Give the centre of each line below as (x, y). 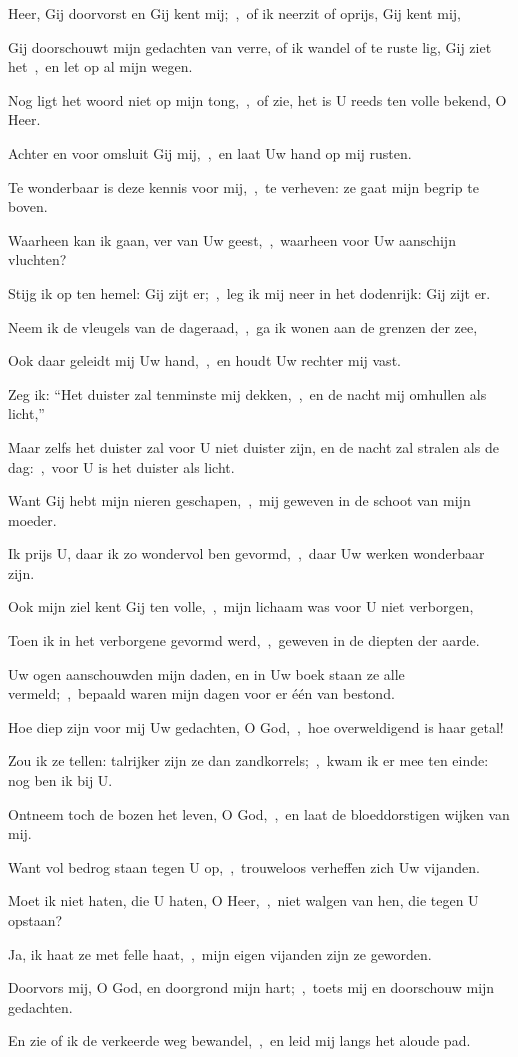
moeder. (32, 519)
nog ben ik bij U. (60, 780)
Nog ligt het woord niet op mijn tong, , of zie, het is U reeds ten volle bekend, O (257, 99)
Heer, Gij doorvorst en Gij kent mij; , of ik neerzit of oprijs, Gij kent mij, (234, 13)
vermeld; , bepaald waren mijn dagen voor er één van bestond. (201, 693)
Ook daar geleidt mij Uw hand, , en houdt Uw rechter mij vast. (204, 360)
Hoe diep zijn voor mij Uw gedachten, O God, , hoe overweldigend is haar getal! (256, 726)
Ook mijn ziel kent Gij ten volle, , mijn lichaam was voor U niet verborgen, (241, 606)
